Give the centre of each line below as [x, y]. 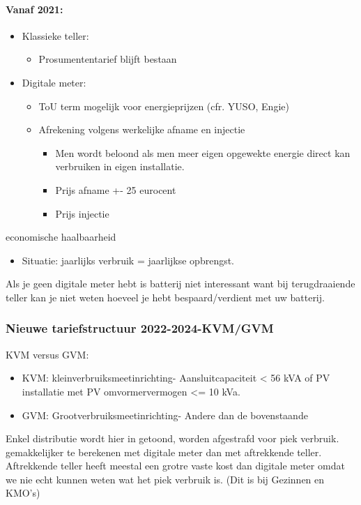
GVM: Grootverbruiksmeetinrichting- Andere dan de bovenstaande [165, 415]
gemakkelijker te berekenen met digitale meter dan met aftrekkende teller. [164, 452]
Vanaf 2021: [34, 9]
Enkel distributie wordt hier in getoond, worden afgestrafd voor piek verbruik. [172, 438]
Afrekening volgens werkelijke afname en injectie [142, 129]
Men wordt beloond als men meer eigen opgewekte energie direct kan [203, 152]
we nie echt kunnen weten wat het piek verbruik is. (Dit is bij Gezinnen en [165, 479]
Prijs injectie [82, 213]
